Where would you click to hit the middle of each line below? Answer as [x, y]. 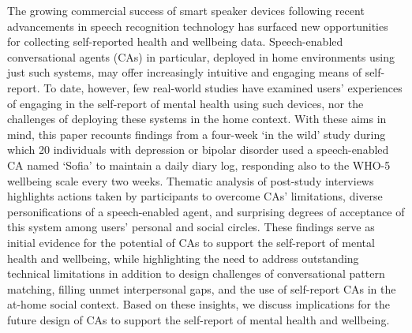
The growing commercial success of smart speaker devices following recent [186, 10]
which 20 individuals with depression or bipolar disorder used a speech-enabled [198, 150]
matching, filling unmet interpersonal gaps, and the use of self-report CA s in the [202, 288]
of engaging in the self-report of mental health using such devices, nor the [185, 103]
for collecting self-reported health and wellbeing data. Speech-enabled [175, 41]
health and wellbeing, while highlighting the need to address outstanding [183, 258]
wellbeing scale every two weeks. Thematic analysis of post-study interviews [191, 180]
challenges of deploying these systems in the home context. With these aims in [197, 119]
